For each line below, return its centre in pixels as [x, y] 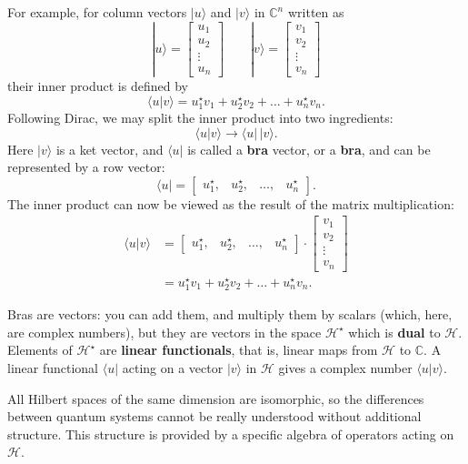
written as [316, 12]
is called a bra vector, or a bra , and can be [309, 149]
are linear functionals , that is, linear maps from [239, 350]
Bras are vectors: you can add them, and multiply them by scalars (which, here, [230, 314]
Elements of [40, 350]
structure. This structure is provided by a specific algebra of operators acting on [231, 434]
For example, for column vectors [97, 12]
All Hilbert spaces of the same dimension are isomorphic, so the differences [216, 398]
